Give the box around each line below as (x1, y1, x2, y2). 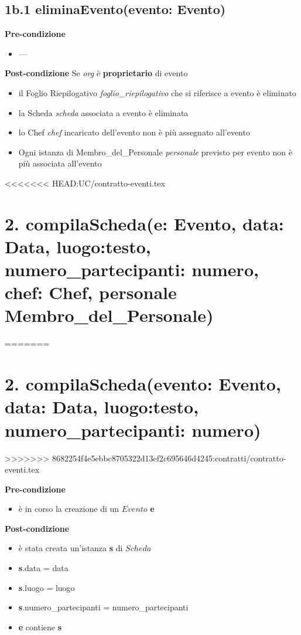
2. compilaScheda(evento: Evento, (5, 372, 281, 396)
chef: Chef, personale (5, 280, 177, 304)
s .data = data (18, 562, 69, 574)
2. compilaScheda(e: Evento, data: (5, 211, 284, 235)
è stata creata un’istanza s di (18, 542, 123, 554)
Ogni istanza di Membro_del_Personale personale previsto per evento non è (18, 145, 292, 158)
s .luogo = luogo (18, 581, 75, 593)
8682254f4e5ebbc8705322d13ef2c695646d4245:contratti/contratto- (52, 451, 286, 464)
